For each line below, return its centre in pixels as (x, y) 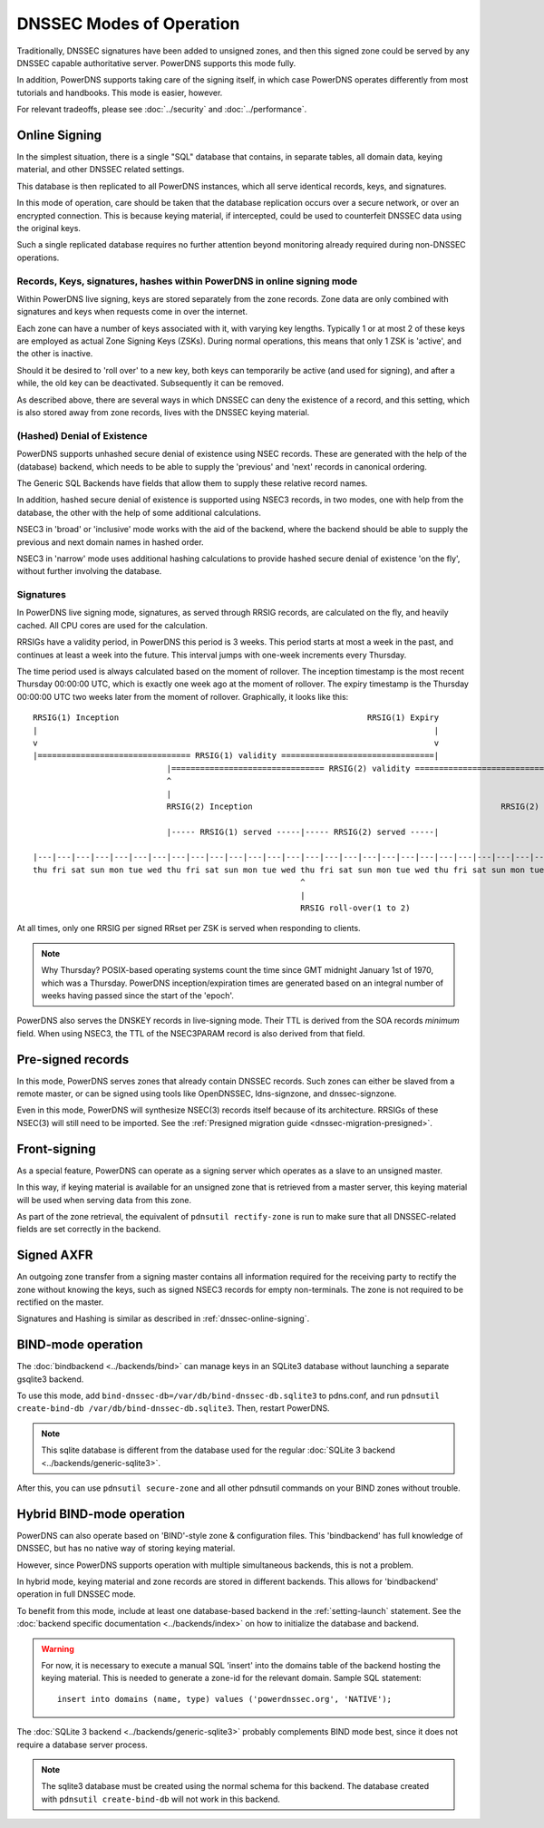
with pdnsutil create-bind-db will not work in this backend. (161, 1799)
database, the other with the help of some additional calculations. (139, 512)
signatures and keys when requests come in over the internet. (132, 312)
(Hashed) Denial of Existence (82, 435)
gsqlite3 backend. (50, 1379)
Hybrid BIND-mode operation (101, 1514)
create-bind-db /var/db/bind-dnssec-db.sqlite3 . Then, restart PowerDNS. (173, 1408)
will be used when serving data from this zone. (104, 1200)
